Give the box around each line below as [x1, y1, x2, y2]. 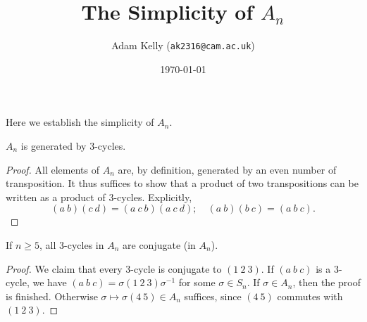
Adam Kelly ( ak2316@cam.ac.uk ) [111, 38, 255, 53]
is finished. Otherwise [6, 288, 98, 303]
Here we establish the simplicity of [6, 115, 154, 129]
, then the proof [292, 275, 361, 290]
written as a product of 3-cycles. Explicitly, [6, 189, 192, 204]
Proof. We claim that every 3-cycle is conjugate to [6, 261, 222, 276]
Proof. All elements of [6, 162, 100, 176]
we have [32, 275, 67, 290]
